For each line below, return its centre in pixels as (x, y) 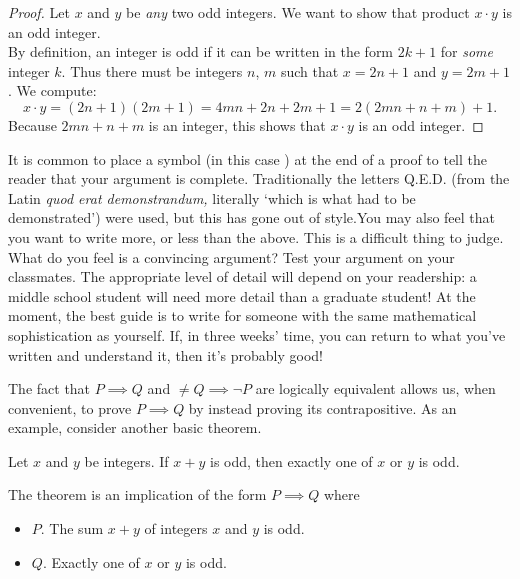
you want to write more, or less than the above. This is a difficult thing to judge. (256, 236)
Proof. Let (39, 12)
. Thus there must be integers (152, 70)
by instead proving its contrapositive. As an (322, 407)
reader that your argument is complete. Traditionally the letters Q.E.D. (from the (259, 178)
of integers (176, 528)
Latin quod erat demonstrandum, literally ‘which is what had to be (212, 197)
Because (32, 124)
